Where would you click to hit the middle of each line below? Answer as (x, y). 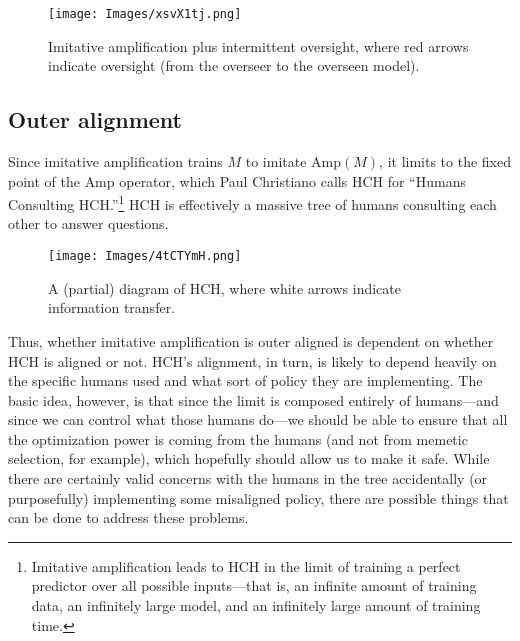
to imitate (276, 161)
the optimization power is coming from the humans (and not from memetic (238, 438)
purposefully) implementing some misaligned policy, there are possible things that (258, 497)
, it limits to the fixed (445, 161)
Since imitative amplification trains (115, 161)
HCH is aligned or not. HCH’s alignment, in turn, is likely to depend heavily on (252, 360)
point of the (44, 180)
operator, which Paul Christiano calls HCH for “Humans (292, 180)
